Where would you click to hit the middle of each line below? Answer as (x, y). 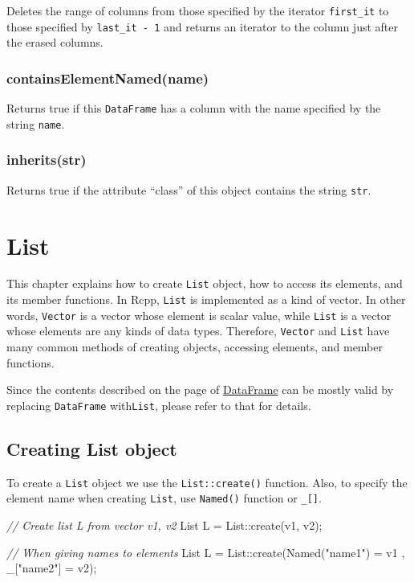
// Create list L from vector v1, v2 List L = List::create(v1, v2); (164, 525)
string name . (36, 123)
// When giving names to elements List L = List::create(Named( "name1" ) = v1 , (206, 552)
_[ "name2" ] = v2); (52, 568)
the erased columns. (55, 42)
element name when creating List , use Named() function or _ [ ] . (164, 498)
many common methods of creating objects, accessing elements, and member (195, 347)
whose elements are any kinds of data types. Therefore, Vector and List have (198, 331)
